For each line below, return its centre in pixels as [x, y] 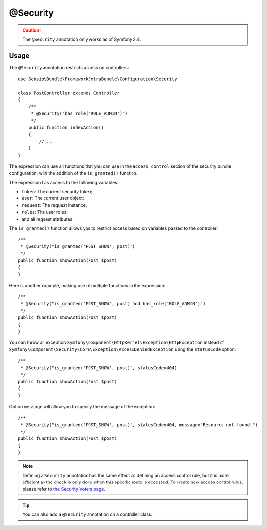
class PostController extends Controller [69, 93]
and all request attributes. [48, 219]
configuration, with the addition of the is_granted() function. [73, 173]
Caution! [32, 30]
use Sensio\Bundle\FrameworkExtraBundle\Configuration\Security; [99, 79]
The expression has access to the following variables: [64, 182]
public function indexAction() [66, 127]
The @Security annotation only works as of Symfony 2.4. [82, 39]
